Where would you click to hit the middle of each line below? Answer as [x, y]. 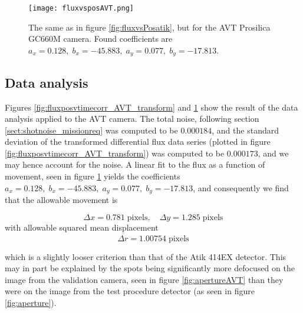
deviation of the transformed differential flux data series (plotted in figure [138, 141]
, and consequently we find [241, 187]
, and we [273, 153]
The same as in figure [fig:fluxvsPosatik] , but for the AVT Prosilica [149, 27]
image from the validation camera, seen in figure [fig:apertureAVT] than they [144, 279]
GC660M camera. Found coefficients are [101, 39]
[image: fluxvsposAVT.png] [81, 8]
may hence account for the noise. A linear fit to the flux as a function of [135, 164]
